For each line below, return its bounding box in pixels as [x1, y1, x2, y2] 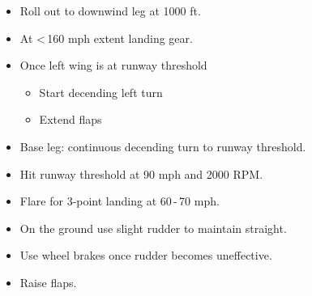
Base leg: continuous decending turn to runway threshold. [19, 137, 306, 154]
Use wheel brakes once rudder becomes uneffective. [19, 247, 272, 264]
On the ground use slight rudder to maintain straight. [19, 219, 287, 236]
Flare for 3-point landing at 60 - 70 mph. [19, 192, 220, 209]
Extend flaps [39, 111, 102, 128]
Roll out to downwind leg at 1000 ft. [19, 2, 201, 19]
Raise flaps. [19, 273, 77, 290]
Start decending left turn [39, 83, 163, 100]
